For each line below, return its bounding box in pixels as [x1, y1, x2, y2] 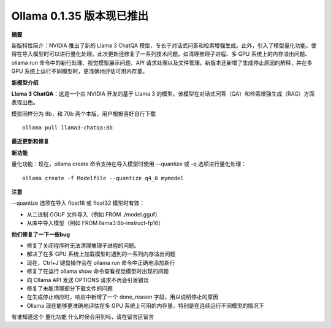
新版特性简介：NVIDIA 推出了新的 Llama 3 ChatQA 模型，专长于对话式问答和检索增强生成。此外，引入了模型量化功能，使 [11, 42, 317, 49]
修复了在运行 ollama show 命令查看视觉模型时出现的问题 [26, 267, 169, 275]
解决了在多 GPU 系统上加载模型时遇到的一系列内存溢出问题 [26, 250, 176, 257]
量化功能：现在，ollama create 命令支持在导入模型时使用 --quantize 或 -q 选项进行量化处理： [11, 160, 247, 168]
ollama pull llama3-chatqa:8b [22, 124, 113, 131]
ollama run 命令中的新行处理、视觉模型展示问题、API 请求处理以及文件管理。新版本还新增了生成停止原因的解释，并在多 [11, 59, 313, 66]
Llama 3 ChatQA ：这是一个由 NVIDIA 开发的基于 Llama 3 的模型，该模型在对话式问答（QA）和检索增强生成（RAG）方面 [11, 90, 315, 97]
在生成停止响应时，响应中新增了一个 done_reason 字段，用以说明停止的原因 [26, 293, 219, 300]
